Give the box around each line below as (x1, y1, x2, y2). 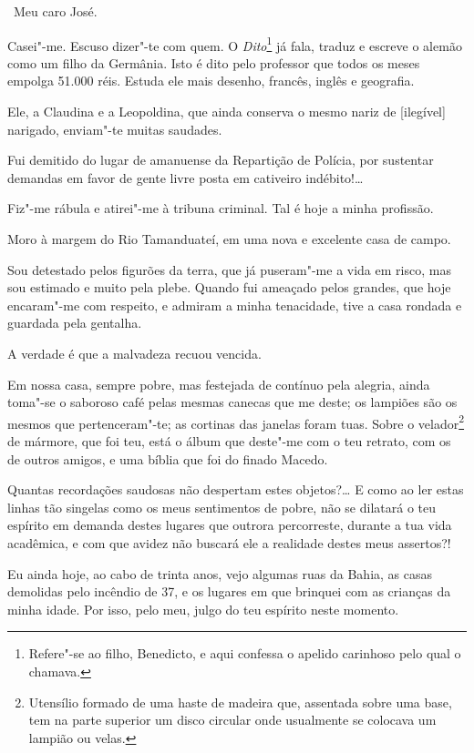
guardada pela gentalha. (7, 313, 142, 332)
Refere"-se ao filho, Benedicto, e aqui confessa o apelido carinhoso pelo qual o (28, 644, 461, 663)
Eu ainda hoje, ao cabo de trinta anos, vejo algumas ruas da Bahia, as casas (7, 564, 433, 583)
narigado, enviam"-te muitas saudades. (7, 119, 222, 138)
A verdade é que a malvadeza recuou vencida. (7, 343, 262, 362)
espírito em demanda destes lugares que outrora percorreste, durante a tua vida (7, 515, 452, 534)
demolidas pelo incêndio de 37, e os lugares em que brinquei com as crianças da (7, 582, 451, 601)
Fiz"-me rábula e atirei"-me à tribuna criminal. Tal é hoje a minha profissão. (7, 198, 434, 218)
